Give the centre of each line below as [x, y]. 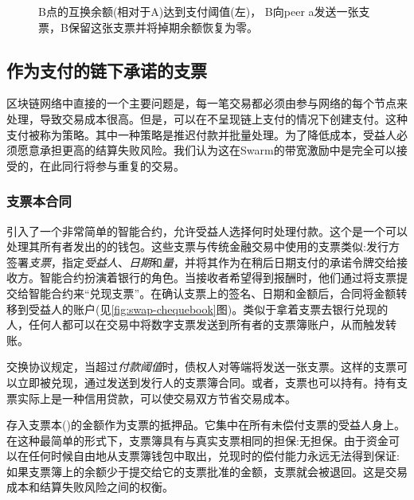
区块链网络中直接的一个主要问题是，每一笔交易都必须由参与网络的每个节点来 [207, 103]
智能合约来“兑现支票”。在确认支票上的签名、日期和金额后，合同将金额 [212, 293]
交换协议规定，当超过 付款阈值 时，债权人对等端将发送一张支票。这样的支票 [201, 367]
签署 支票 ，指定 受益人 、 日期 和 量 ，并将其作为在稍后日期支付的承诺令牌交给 [201, 262]
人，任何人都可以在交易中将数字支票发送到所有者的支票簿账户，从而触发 [196, 324]
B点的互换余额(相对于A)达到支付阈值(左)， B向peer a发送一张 [199, 11]
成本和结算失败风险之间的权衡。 [90, 487]
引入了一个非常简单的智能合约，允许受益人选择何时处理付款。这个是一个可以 [207, 230]
